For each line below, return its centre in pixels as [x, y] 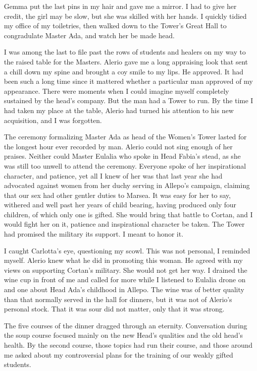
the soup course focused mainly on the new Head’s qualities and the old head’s [124, 335]
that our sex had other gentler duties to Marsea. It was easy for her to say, [117, 195]
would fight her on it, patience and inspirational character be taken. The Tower [125, 224]
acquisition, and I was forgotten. [53, 120]
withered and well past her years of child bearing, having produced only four [120, 205]
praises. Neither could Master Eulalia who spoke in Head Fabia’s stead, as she [122, 156]
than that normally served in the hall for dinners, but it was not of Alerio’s [118, 299]
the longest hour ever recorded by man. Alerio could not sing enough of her [118, 146]
